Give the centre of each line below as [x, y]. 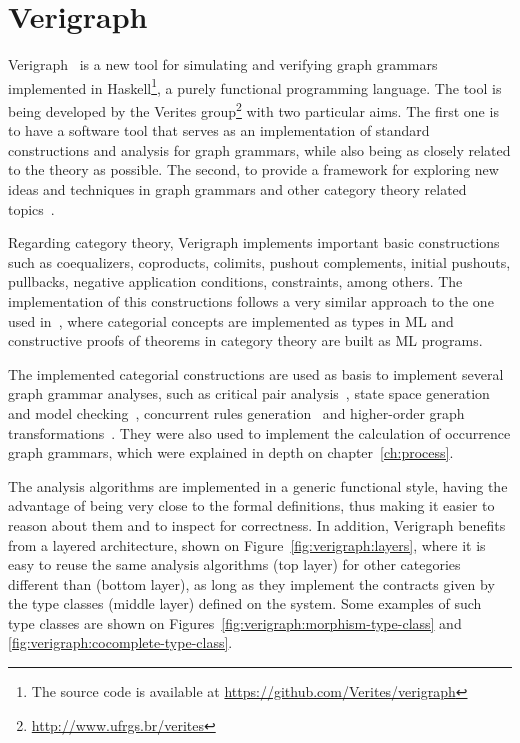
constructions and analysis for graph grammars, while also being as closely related [259, 149]
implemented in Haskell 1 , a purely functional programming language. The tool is [255, 86]
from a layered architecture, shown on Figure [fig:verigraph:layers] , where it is [247, 544]
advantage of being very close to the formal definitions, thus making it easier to [251, 505]
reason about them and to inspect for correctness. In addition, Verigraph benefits [257, 524]
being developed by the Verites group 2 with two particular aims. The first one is [253, 109]
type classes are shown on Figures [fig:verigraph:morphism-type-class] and [235, 622]
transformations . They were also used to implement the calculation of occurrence [259, 432]
